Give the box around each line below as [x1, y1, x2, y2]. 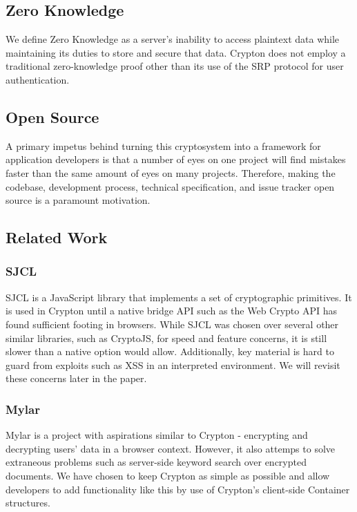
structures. [6, 495, 50, 510]
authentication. [6, 72, 70, 86]
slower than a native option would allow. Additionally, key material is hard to [6, 344, 334, 359]
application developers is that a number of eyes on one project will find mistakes [6, 152, 346, 167]
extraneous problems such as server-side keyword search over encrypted [6, 455, 307, 469]
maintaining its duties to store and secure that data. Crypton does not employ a [6, 45, 346, 59]
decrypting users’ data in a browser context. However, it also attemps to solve [6, 441, 336, 455]
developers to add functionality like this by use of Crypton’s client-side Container [6, 482, 350, 496]
